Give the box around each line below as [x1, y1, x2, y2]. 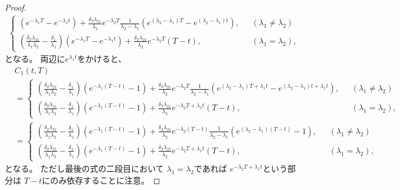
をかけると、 [77, 53, 127, 65]
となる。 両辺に [5, 53, 65, 65]
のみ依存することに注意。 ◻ [50, 173, 160, 186]
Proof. [5, 1, 27, 13]
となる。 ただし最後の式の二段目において [5, 162, 164, 175]
